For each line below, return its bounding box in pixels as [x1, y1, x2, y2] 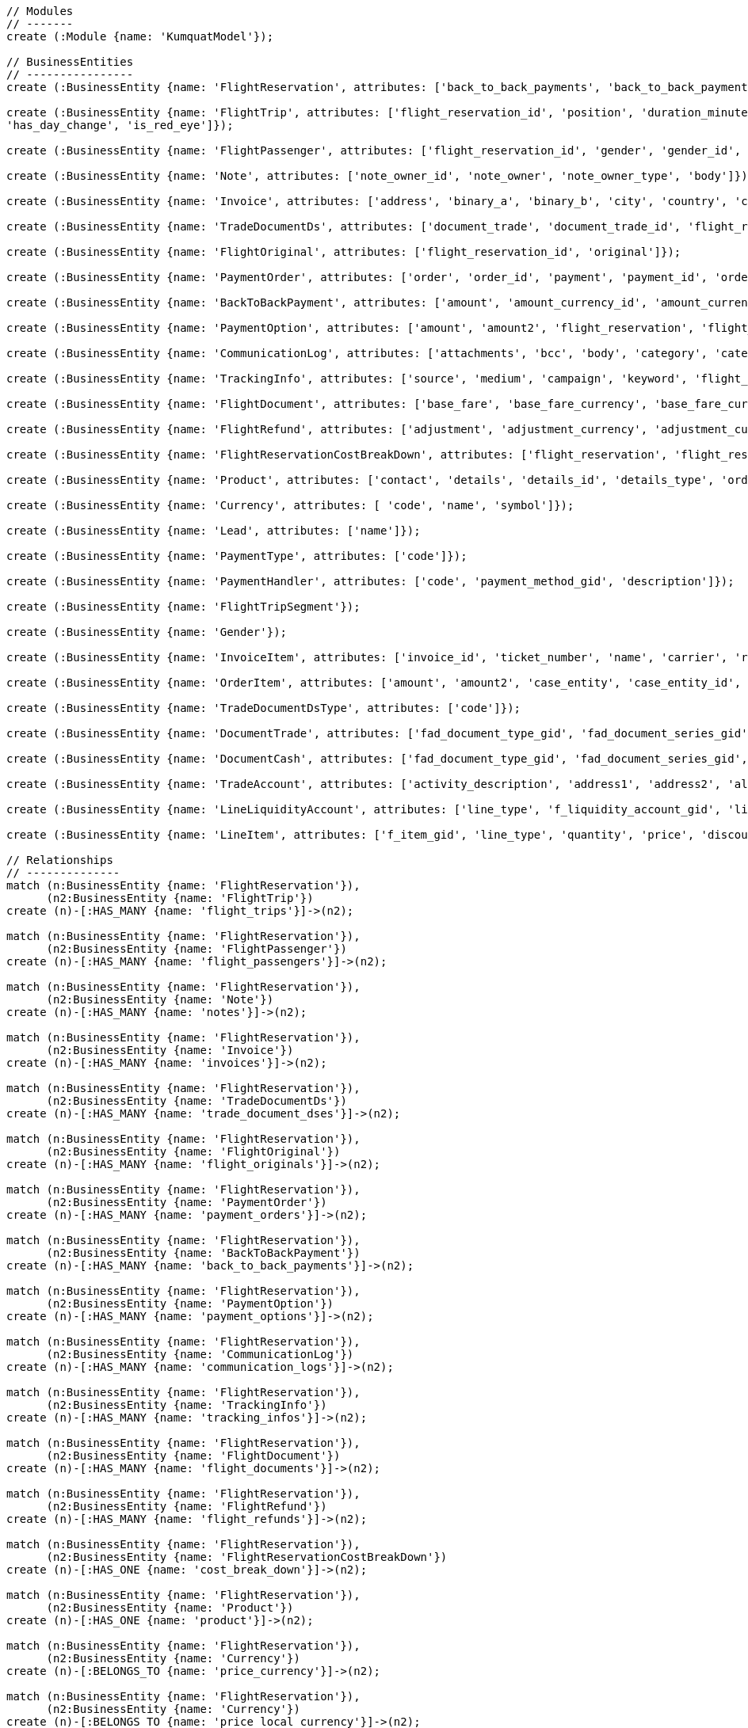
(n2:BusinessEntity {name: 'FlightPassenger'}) [46, 942, 347, 955]
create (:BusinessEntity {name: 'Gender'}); [6, 626, 288, 638]
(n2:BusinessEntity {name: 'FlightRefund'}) [46, 1500, 327, 1513]
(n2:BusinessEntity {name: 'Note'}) [46, 993, 274, 1006]
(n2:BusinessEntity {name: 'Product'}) [46, 1601, 294, 1614]
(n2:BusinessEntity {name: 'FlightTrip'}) [46, 892, 314, 904]
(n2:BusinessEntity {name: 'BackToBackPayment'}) [46, 1247, 361, 1259]
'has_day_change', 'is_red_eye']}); [6, 119, 234, 131]
